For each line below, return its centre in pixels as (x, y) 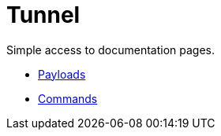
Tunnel (43, 15)
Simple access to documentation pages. (110, 50)
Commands (68, 98)
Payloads (62, 74)
